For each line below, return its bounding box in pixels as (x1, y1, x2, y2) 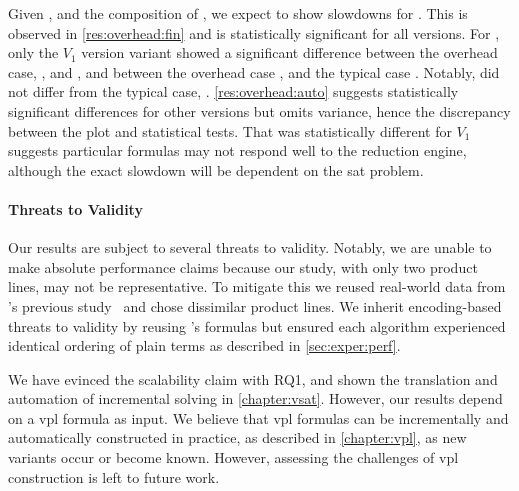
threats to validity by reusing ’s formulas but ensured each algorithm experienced (8, 315, 506, 336)
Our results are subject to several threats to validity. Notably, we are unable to (8, 237, 492, 258)
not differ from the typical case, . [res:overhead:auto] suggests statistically (8, 81, 459, 102)
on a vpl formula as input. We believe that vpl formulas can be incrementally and (8, 407, 509, 428)
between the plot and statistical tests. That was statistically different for (8, 120, 452, 141)
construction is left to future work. (8, 466, 220, 487)
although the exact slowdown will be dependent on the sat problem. (8, 159, 424, 180)
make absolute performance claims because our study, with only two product (8, 256, 478, 277)
